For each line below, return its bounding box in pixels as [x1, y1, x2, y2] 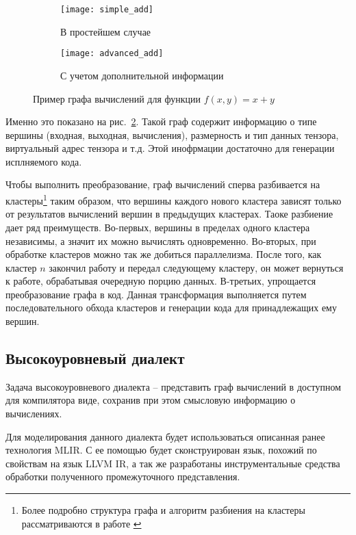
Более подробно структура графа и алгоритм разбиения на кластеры [21, 503, 305, 517]
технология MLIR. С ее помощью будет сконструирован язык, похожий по [5, 443, 317, 457]
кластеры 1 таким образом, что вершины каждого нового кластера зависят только [5, 192, 342, 207]
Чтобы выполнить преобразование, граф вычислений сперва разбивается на [5, 177, 320, 192]
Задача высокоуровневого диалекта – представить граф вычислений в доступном [5, 379, 342, 393]
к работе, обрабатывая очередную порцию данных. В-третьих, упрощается [5, 274, 316, 288]
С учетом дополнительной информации [60, 68, 224, 82]
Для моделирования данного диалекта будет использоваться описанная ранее [5, 429, 325, 443]
